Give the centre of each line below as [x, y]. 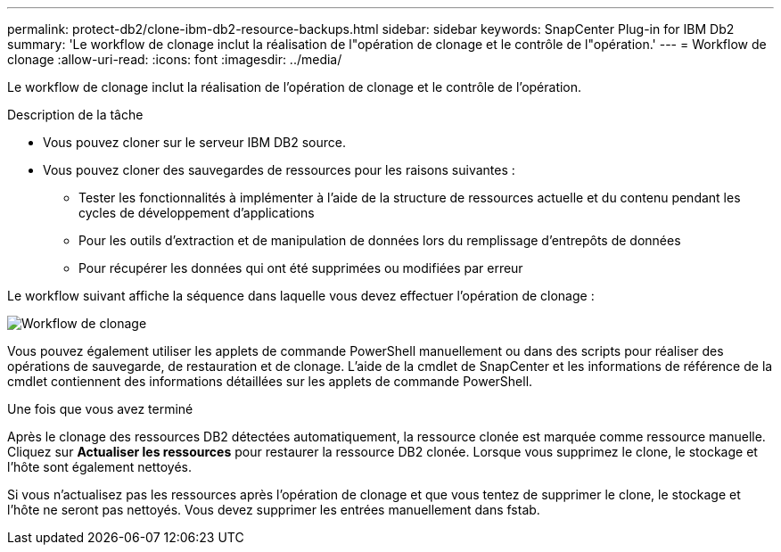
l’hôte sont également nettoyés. [99, 467]
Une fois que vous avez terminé [100, 409]
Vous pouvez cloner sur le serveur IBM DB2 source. [195, 142]
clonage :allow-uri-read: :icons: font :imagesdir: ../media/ [175, 59]
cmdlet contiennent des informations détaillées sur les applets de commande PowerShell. [270, 381]
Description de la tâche [75, 115]
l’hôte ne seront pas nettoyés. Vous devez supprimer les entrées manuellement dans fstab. [274, 510]
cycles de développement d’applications [197, 213]
